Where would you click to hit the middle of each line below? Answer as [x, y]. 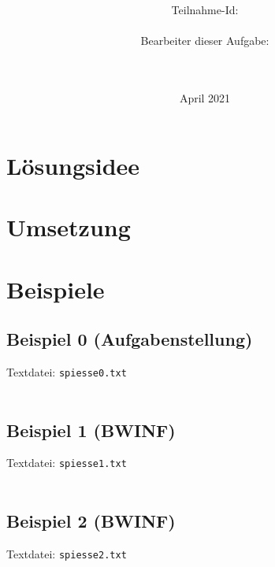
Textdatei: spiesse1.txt [67, 463]
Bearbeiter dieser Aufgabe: [205, 41]
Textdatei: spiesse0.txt [67, 371]
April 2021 [205, 98]
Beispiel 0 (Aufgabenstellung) [130, 339]
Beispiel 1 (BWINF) [91, 430]
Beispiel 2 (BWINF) [91, 520]
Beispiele [56, 289]
